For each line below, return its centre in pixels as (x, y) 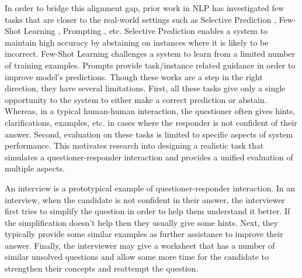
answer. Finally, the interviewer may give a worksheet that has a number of (140, 245)
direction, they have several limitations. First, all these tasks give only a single (145, 88)
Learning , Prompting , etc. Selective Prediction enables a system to (146, 31)
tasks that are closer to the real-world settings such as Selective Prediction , (140, 19)
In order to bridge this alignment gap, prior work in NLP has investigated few (145, 8)
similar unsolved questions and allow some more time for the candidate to (137, 257)
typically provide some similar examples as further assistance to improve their (144, 234)
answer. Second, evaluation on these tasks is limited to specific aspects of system (149, 134)
